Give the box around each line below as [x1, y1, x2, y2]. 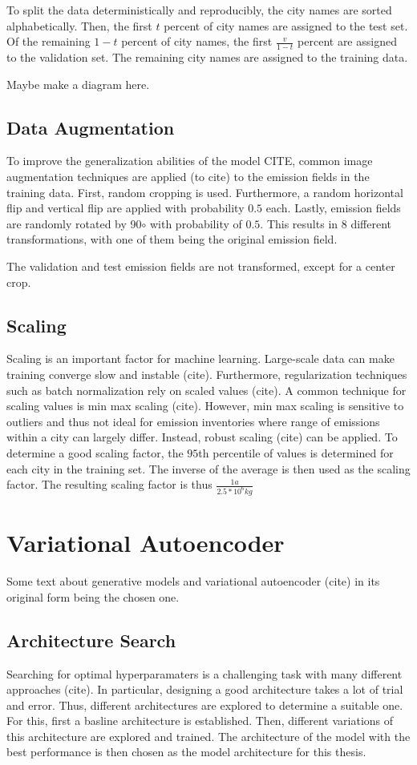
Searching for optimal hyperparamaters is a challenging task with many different [6, 665, 403, 682]
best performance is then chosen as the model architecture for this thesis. [6, 743, 366, 760]
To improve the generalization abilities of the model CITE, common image [6, 152, 373, 169]
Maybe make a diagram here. [6, 75, 150, 92]
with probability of [149, 215, 242, 232]
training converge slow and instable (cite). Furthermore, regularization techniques [6, 365, 407, 382]
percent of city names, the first [121, 33, 273, 50]
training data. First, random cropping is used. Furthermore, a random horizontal [6, 183, 403, 200]
